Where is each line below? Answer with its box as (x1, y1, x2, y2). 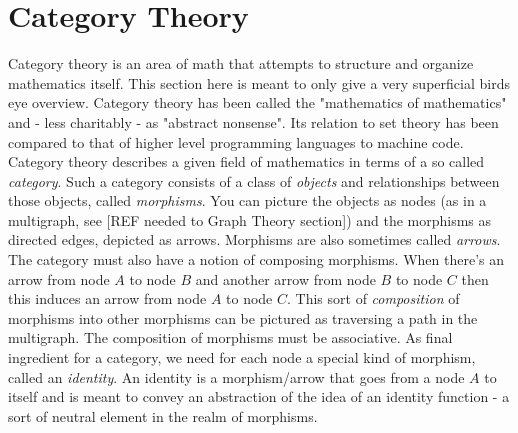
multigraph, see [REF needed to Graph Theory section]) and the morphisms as (8, 209, 492, 230)
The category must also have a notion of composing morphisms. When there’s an (8, 249, 504, 270)
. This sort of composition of (287, 288, 460, 309)
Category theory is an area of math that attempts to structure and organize (8, 53, 474, 74)
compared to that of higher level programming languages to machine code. (8, 131, 464, 152)
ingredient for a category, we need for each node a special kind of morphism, (8, 347, 476, 368)
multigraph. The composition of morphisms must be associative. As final (8, 327, 453, 348)
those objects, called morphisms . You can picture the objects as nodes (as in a (8, 190, 487, 211)
